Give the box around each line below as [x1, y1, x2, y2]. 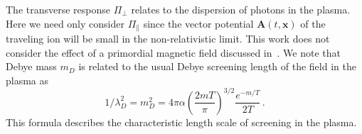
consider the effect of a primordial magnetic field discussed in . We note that [6, 45, 341, 60]
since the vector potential [143, 16, 254, 30]
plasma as [6, 72, 49, 87]
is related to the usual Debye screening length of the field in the [78, 59, 356, 74]
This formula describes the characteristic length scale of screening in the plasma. [6, 114, 357, 129]
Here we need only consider [6, 16, 124, 30]
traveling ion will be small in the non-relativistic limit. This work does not [6, 31, 330, 46]
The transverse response [6, 2, 111, 16]
